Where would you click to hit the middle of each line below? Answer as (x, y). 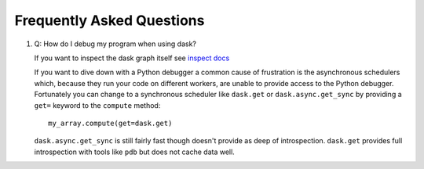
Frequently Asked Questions (110, 20)
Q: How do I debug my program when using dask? (115, 44)
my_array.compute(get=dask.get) (110, 123)
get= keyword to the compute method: (97, 105)
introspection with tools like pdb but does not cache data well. (134, 152)
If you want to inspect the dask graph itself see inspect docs (132, 58)
